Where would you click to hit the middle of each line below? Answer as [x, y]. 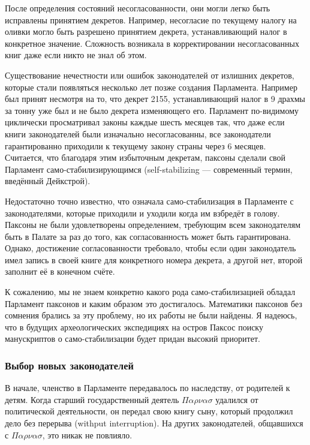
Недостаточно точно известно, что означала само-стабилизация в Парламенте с [149, 201]
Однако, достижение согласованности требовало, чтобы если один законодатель [151, 248]
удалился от [237, 399]
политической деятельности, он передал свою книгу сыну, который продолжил [149, 411]
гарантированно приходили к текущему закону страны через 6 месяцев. [136, 145]
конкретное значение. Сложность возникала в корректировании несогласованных [152, 43]
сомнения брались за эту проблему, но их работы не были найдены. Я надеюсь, [151, 315]
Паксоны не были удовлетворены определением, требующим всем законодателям [153, 225]
